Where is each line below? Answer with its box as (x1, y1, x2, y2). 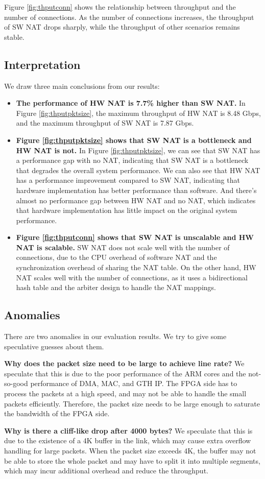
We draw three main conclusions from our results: (4, 80, 160, 91)
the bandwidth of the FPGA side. (4, 408, 110, 419)
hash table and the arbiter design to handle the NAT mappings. (16, 282, 216, 293)
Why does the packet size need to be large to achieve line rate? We (4, 358, 245, 369)
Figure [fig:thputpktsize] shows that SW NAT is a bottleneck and (16, 134, 252, 145)
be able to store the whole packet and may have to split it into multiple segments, (4, 455, 260, 466)
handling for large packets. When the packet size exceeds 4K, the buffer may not (4, 445, 256, 456)
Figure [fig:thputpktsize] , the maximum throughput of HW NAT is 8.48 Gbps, (16, 107, 261, 118)
